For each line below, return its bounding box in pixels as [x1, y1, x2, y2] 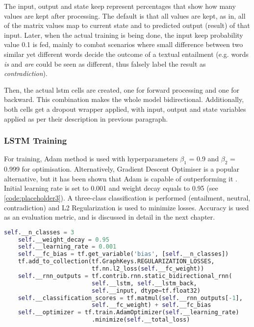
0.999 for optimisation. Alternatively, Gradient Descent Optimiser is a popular [4, 164, 239, 174]
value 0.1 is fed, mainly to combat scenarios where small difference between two [4, 39, 243, 50]
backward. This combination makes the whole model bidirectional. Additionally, [4, 94, 244, 104]
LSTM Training [4, 134, 67, 147]
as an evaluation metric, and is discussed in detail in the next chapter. [4, 212, 215, 222]
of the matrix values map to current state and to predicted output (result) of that [4, 20, 250, 30]
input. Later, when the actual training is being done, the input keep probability [4, 29, 243, 40]
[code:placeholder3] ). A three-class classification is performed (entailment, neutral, [4, 192, 251, 202]
